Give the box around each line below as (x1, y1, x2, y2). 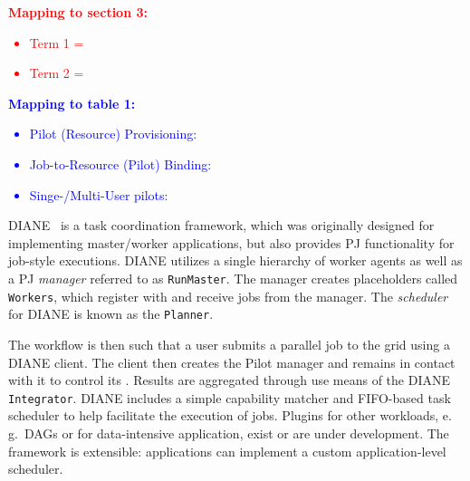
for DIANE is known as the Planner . (8, 304, 214, 323)
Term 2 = (29, 63, 84, 82)
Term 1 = (29, 33, 84, 52)
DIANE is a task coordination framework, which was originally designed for (8, 216, 435, 235)
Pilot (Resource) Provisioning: (29, 124, 197, 143)
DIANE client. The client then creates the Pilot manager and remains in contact (8, 352, 456, 371)
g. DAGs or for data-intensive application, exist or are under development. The (8, 423, 449, 442)
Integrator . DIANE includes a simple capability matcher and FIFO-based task (8, 388, 451, 407)
